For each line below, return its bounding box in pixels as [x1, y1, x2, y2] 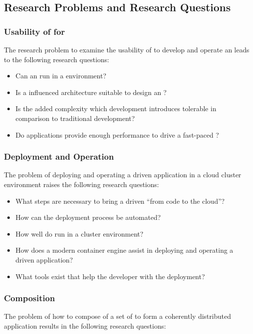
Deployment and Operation [4, 150, 114, 163]
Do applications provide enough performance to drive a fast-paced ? [15, 129, 219, 140]
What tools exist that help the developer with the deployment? [15, 271, 205, 281]
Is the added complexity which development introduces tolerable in [15, 103, 216, 114]
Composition [4, 292, 55, 304]
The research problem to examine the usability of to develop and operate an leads [4, 45, 250, 54]
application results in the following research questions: [4, 320, 166, 331]
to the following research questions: [4, 54, 109, 64]
